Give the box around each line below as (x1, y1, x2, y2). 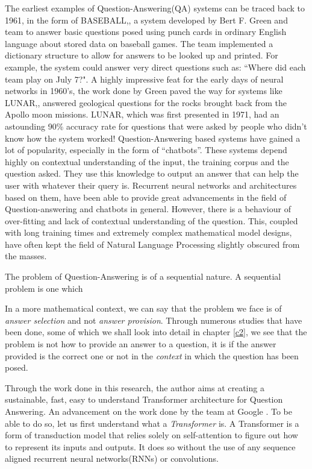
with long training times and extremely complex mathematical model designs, (5, 226, 292, 239)
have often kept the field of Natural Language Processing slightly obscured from (5, 238, 300, 250)
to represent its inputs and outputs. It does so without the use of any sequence (5, 440, 296, 453)
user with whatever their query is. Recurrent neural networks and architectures (5, 178, 297, 191)
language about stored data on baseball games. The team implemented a (5, 37, 273, 49)
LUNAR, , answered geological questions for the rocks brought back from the (5, 96, 287, 109)
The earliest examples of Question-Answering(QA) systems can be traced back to (5, 2, 305, 14)
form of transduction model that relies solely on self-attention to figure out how (5, 429, 298, 441)
